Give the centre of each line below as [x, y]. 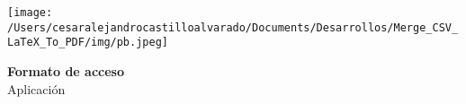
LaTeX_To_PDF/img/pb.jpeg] [88, 43]
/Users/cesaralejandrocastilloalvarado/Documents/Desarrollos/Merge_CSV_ [233, 27]
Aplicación [36, 88]
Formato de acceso [66, 70]
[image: [30, 13]
